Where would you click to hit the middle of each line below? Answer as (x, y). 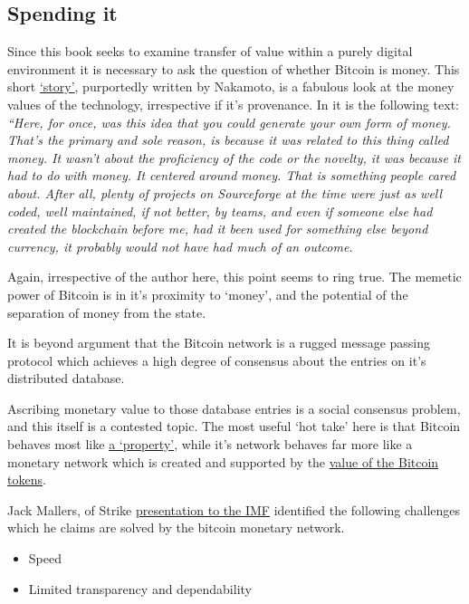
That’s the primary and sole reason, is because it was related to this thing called (228, 140)
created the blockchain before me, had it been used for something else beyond (218, 229)
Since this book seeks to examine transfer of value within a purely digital (210, 51)
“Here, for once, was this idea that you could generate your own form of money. (229, 122)
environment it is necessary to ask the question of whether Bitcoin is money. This (234, 68)
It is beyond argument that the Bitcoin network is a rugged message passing (219, 343)
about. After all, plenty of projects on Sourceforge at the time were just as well (225, 192)
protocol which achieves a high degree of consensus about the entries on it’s (217, 360)
